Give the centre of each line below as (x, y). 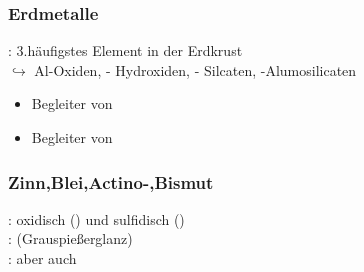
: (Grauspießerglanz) (70, 238)
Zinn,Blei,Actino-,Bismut (111, 181)
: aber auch (42, 258)
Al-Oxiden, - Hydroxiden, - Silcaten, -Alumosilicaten (195, 69)
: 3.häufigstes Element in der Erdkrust (125, 50)
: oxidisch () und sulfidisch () (96, 218)
